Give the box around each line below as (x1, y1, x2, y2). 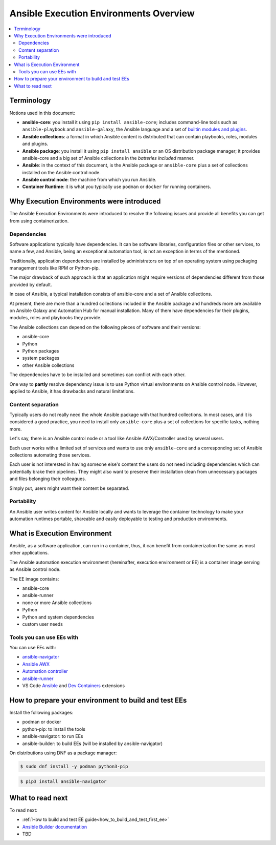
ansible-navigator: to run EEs (22, 733, 83, 739)
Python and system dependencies (22, 614, 95, 620)
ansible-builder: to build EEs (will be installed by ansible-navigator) (22, 740, 163, 747)
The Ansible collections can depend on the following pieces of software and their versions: (9, 324, 201, 330)
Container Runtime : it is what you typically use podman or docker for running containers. (22, 183, 212, 190)
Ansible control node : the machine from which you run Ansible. (22, 177, 157, 183)
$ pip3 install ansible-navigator (20, 779, 107, 785)
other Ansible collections (22, 362, 75, 368)
